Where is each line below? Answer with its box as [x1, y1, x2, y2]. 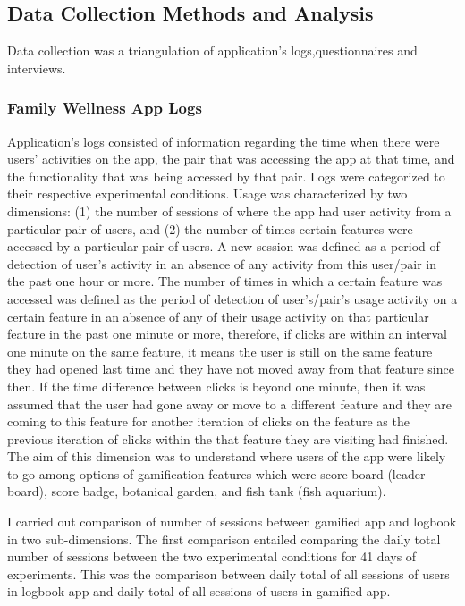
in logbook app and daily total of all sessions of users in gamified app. [7, 582, 391, 601]
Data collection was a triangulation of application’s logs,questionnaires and [7, 41, 418, 60]
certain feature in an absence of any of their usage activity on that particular [7, 307, 429, 325]
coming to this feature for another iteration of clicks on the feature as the [7, 412, 410, 431]
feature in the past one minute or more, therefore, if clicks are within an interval [7, 324, 447, 343]
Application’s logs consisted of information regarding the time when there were [7, 131, 440, 150]
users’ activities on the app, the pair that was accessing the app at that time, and [7, 149, 455, 168]
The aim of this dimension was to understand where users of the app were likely [7, 447, 446, 466]
